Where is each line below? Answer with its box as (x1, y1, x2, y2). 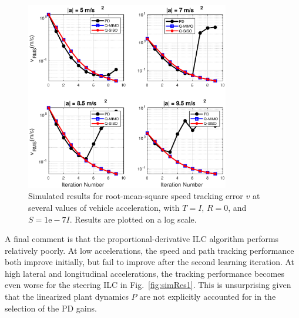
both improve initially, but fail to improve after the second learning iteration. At (5, 256, 295, 268)
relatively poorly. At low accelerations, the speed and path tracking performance (5, 244, 294, 256)
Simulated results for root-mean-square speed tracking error (28, 190, 243, 202)
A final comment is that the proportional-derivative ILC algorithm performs (5, 233, 279, 245)
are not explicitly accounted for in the (139, 290, 276, 303)
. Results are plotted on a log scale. (69, 213, 197, 225)
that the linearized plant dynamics (5, 290, 129, 303)
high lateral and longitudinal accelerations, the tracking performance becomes (5, 267, 284, 279)
